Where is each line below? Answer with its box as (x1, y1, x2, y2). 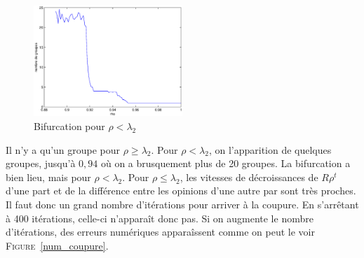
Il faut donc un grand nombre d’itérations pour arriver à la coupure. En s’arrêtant (6, 196, 359, 211)
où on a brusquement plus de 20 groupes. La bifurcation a (100, 156, 351, 171)
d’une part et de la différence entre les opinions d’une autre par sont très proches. (6, 183, 356, 198)
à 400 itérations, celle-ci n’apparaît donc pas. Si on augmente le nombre (6, 210, 314, 225)
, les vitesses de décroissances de (180, 169, 318, 184)
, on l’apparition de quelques (208, 142, 332, 157)
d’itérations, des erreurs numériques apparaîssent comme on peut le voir (6, 224, 315, 239)
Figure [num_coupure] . (6, 238, 109, 252)
